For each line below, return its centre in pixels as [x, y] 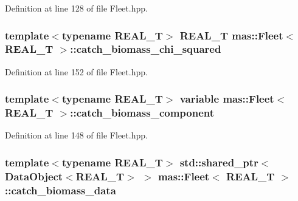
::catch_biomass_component [142, 113]
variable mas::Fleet [227, 99]
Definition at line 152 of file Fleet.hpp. [76, 71]
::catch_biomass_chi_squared [146, 49]
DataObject [34, 176]
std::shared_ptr [219, 162]
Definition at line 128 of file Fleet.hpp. [76, 8]
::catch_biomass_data [61, 190]
